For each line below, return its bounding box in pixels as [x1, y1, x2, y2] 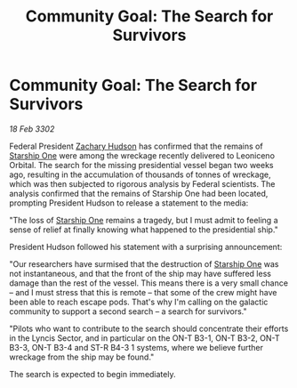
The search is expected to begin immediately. [9, 368, 176, 379]
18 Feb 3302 [9, 123, 55, 134]
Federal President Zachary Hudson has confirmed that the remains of [9, 141, 264, 151]
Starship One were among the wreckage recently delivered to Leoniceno [9, 150, 276, 161]
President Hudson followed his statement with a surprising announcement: [9, 241, 283, 252]
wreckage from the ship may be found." [9, 352, 155, 362]
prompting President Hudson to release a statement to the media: [9, 198, 249, 208]
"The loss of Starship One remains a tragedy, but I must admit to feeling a [9, 214, 278, 225]
